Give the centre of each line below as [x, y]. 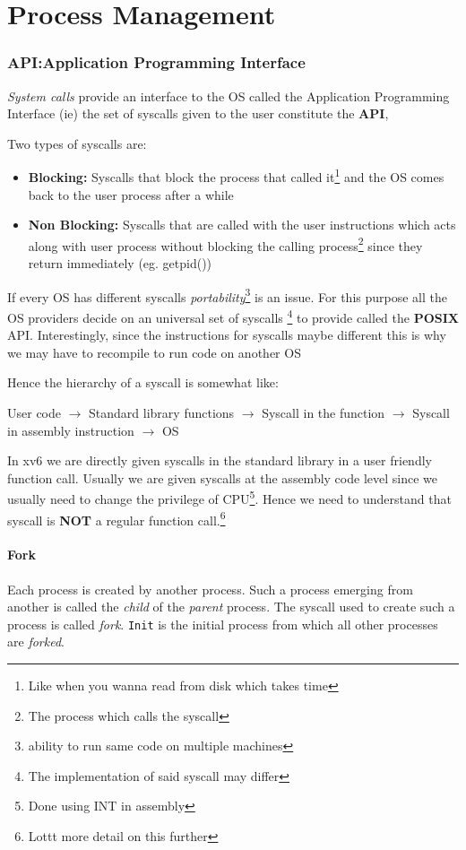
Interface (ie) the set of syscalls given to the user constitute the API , [198, 113]
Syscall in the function [324, 412]
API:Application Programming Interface [156, 62]
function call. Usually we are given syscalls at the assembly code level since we [222, 477]
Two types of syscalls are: [77, 143]
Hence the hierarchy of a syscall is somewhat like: [143, 382]
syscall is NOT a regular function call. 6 [116, 518]
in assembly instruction [71, 430]
